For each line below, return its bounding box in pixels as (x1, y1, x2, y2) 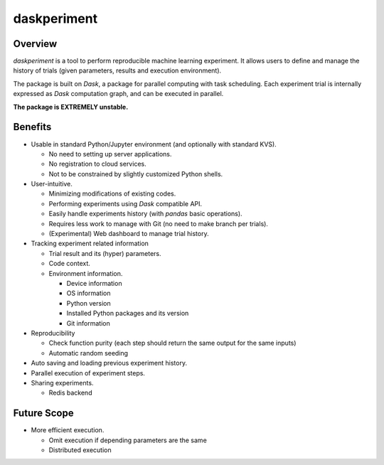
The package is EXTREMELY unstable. (13, 102, 129, 111)
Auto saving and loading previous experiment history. (31, 359, 188, 368)
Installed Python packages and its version (66, 309, 189, 318)
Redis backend (48, 388, 92, 397)
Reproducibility (31, 328, 75, 337)
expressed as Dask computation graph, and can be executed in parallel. (13, 90, 224, 98)
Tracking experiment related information (31, 239, 149, 248)
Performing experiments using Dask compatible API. (48, 199, 203, 208)
